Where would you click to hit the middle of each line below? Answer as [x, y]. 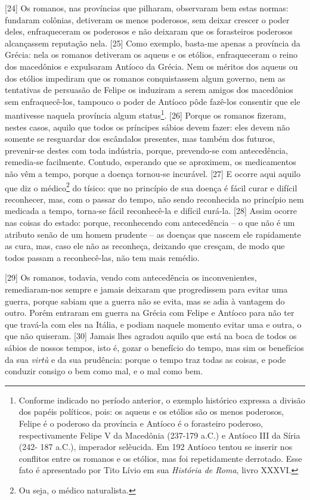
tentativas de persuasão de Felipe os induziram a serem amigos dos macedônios [149, 90]
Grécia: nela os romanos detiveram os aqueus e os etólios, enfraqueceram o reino [151, 55]
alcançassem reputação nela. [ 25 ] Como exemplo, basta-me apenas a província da [153, 43]
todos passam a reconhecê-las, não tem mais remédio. [102, 257]
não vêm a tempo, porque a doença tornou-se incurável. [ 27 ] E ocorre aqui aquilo [153, 173]
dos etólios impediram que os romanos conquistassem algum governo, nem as [145, 78]
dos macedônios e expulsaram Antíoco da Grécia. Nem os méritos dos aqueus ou [151, 66]
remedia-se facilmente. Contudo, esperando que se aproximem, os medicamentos [151, 162]
